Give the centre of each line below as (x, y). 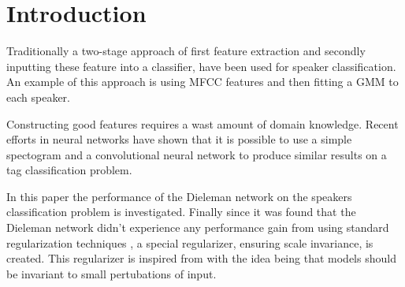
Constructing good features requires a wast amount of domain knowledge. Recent (202, 123)
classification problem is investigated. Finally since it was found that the (181, 212)
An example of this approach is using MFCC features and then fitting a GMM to (202, 82)
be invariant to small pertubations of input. (111, 273)
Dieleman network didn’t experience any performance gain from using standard (198, 227)
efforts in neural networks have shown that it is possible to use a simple (179, 139)
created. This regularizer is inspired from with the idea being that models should (201, 258)
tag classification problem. (69, 170)
